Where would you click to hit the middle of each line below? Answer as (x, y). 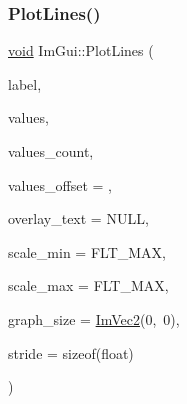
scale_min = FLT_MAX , (87, 251)
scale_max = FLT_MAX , (88, 285)
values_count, (51, 151)
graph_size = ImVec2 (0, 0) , (94, 318)
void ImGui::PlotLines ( (81, 50)
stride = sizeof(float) (71, 352)
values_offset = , (60, 184)
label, (25, 83)
